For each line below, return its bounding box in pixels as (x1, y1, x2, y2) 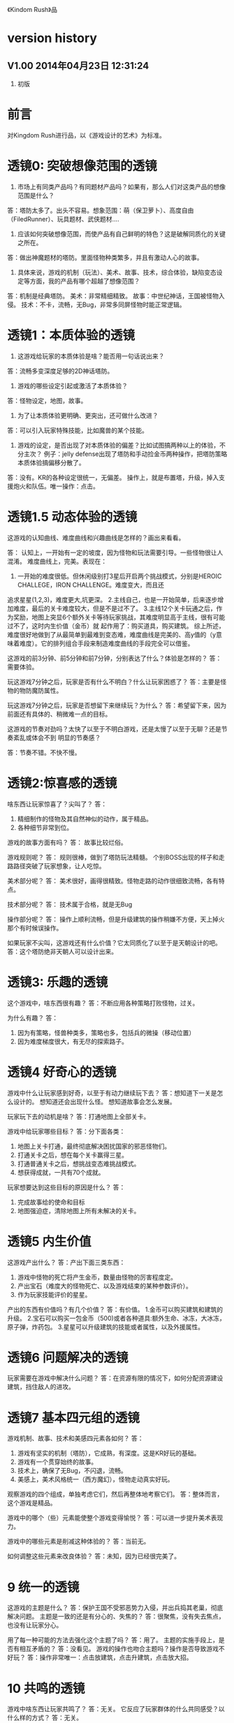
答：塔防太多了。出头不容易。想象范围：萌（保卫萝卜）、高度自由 (7, 206, 194, 214)
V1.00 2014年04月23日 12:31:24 (7, 59, 149, 71)
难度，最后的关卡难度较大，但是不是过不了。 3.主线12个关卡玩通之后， (13, 604, 217, 613)
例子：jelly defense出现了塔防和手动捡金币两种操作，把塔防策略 (43, 449, 228, 458)
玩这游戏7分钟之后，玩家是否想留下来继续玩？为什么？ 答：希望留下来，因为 (7, 701, 227, 710)
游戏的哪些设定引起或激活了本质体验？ (17, 381, 128, 390)
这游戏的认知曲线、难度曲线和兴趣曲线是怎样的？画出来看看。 (7, 533, 185, 542)
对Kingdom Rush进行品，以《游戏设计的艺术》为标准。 (7, 131, 166, 139)
